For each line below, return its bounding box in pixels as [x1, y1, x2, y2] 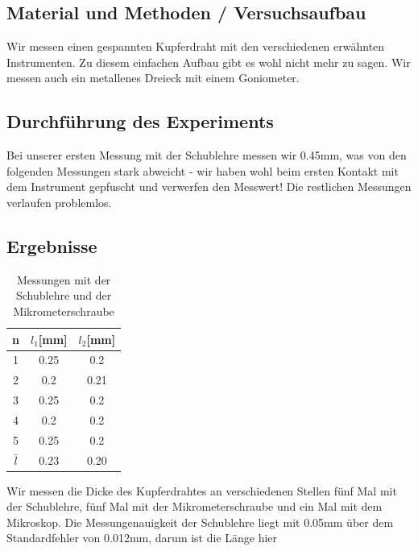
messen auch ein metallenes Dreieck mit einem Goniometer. [6, 69, 300, 86]
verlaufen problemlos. [6, 193, 112, 210]
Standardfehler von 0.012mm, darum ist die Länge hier [6, 529, 278, 546]
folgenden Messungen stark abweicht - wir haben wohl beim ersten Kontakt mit [6, 162, 399, 179]
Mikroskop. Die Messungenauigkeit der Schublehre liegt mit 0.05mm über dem [6, 513, 394, 530]
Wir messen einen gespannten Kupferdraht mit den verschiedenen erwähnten [6, 38, 385, 55]
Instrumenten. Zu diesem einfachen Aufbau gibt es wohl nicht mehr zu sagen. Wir [6, 53, 411, 70]
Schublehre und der [15, 287, 112, 304]
